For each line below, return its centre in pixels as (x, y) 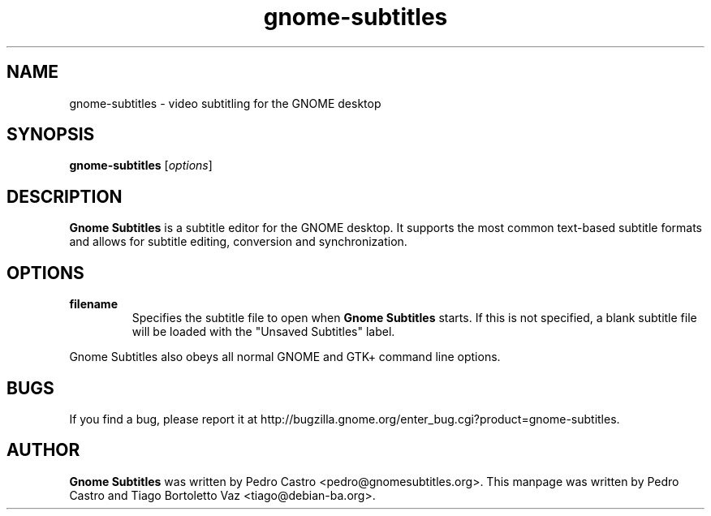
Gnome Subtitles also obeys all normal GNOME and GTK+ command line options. (285, 357)
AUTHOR (43, 450)
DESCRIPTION (65, 196)
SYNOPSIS (51, 135)
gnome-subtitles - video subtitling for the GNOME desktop (225, 103)
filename (93, 304)
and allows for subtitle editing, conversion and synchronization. (238, 242)
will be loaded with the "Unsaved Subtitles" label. (263, 332)
